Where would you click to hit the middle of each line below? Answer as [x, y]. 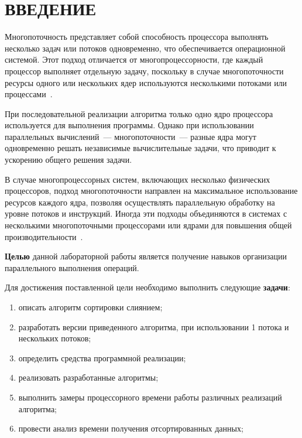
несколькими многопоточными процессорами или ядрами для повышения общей [148, 225]
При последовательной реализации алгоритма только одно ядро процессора [139, 113]
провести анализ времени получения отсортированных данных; [131, 428]
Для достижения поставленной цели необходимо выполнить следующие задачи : [147, 287]
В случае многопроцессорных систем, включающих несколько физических [138, 179]
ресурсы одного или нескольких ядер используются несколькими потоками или [146, 82]
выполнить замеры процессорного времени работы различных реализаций [150, 397]
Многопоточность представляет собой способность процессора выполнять [137, 37]
